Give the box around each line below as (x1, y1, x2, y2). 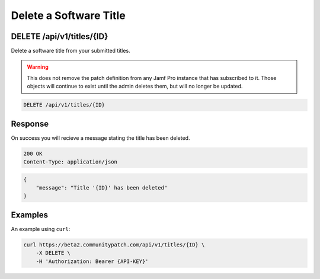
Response (11, 118, 49, 129)
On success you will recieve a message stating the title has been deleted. (11, 134, 190, 142)
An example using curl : (11, 225, 71, 232)
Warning (27, 63, 49, 70)
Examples (11, 210, 49, 220)
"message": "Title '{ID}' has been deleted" (36, 184, 168, 191)
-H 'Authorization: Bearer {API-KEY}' (36, 258, 149, 265)
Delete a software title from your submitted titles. (11, 47, 130, 54)
